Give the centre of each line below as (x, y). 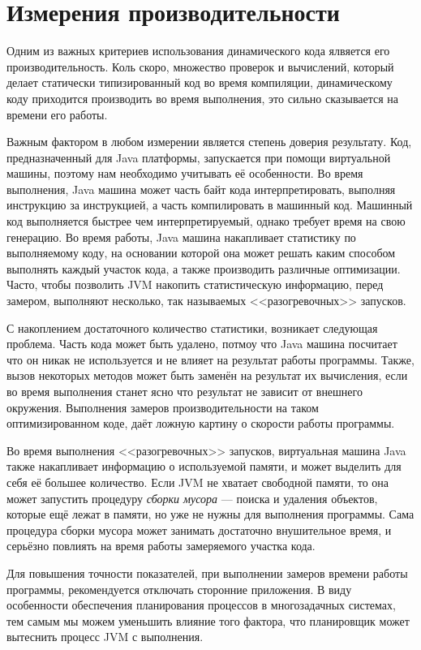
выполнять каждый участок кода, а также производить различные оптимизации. (204, 268)
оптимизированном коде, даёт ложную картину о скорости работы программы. (201, 423)
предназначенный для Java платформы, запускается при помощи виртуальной (199, 157)
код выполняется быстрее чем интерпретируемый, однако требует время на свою (206, 221)
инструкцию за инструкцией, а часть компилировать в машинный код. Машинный (210, 205)
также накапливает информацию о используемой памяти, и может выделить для (204, 466)
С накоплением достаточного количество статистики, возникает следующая (192, 327)
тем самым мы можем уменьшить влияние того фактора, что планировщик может (208, 620)
